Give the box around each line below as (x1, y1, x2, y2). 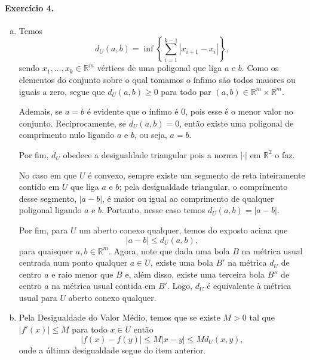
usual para (19, 291, 57, 303)
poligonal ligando (19, 204, 82, 216)
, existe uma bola (150, 256, 213, 269)
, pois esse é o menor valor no (185, 105, 293, 118)
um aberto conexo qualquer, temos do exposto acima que (79, 223, 288, 236)
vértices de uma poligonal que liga (97, 61, 222, 74)
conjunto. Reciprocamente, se (19, 116, 126, 129)
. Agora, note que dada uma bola (108, 244, 230, 257)
